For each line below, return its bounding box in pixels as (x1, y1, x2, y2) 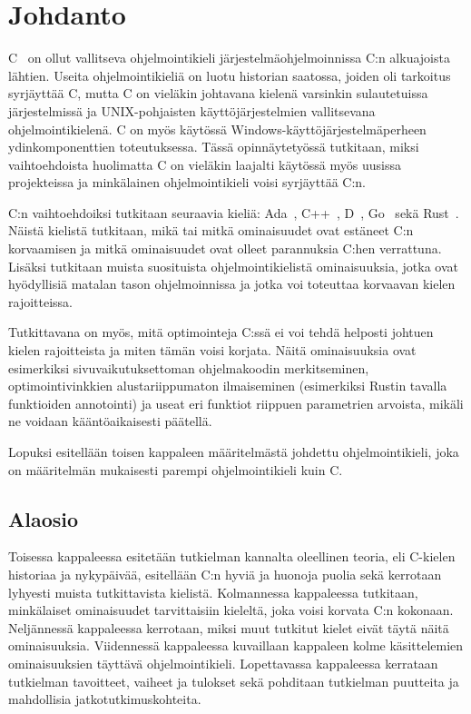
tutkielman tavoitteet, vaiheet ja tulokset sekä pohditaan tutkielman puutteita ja (8, 671, 459, 690)
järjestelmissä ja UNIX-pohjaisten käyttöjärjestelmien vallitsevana (8, 101, 376, 120)
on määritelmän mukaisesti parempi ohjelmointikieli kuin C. (8, 460, 343, 479)
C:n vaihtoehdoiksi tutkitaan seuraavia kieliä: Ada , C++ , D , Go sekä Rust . (8, 203, 459, 222)
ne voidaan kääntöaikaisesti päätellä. (8, 412, 212, 431)
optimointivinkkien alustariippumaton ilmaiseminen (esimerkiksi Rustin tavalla (8, 376, 447, 395)
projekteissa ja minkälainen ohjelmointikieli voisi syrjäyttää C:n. (8, 173, 366, 192)
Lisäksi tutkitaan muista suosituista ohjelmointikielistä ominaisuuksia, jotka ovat (8, 256, 458, 275)
